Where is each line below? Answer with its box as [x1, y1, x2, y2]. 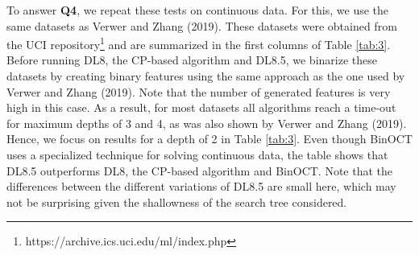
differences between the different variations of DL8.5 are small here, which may [6, 178, 396, 195]
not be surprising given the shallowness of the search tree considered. [6, 193, 347, 210]
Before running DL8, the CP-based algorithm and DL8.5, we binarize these [6, 51, 377, 68]
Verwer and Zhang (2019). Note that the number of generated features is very [6, 83, 391, 100]
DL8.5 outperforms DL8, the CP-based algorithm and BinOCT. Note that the [6, 162, 393, 179]
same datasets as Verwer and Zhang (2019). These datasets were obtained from [6, 17, 397, 34]
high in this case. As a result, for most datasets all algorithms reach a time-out [6, 99, 396, 116]
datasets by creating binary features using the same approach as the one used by [6, 68, 405, 84]
